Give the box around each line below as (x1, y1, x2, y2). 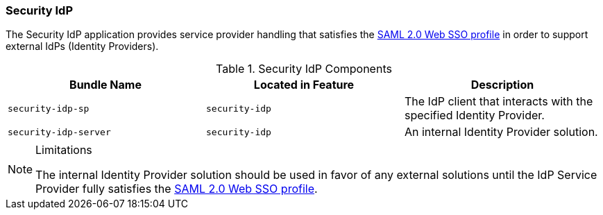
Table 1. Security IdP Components (216, 62, 392, 76)
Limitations (35, 143, 92, 157)
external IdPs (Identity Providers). (6, 40, 159, 53)
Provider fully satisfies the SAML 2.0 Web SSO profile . (35, 182, 318, 196)
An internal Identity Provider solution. (404, 125, 598, 139)
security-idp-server (8, 126, 111, 137)
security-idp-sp (8, 103, 90, 114)
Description (470, 78, 534, 92)
